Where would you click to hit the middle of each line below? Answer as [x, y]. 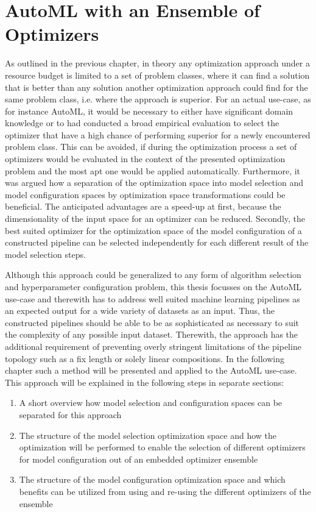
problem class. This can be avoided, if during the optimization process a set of [151, 147]
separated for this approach [70, 414]
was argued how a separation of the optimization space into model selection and [154, 183]
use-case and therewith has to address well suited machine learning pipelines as [153, 298]
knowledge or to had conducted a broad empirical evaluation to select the [142, 123]
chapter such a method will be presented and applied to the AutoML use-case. [151, 370]
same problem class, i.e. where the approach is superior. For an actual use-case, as [158, 99]
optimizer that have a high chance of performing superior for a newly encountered [158, 134]
